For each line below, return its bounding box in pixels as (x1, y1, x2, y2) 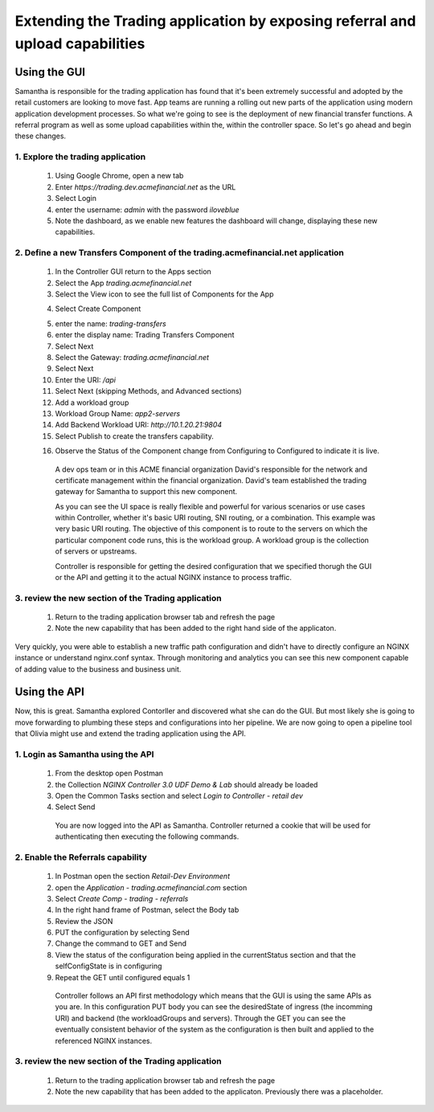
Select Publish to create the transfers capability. (55, 431, 215, 441)
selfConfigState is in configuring (55, 961, 162, 971)
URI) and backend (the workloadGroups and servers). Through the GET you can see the (55, 1013, 346, 1023)
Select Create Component (55, 304, 141, 313)
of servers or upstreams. (55, 546, 137, 556)
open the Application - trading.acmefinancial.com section (55, 882, 248, 892)
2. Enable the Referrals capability (14, 852, 148, 863)
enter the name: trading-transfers (55, 318, 166, 329)
